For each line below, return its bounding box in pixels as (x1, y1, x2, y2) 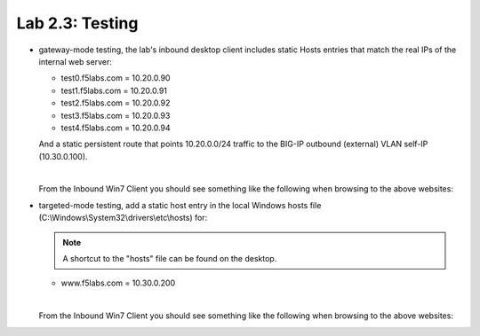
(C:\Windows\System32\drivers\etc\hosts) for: (38, 213, 208, 223)
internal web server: (38, 56, 113, 66)
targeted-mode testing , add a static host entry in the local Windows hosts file (38, 199, 322, 210)
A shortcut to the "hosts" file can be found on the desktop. (62, 254, 277, 264)
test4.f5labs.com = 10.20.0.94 (60, 122, 171, 133)
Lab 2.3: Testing (16, 13, 139, 33)
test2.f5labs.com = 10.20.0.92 (60, 98, 171, 108)
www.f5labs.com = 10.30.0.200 (60, 277, 176, 288)
